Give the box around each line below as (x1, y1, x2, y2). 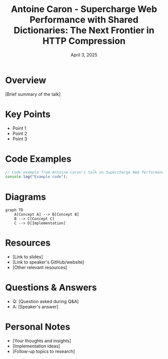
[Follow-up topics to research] (12, 349, 75, 355)
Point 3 (12, 136, 27, 142)
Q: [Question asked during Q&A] (12, 299, 79, 305)
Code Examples (5, 153, 71, 164)
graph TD (5, 208, 23, 213)
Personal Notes (5, 321, 70, 333)
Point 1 (12, 125, 26, 131)
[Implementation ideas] (12, 343, 60, 349)
